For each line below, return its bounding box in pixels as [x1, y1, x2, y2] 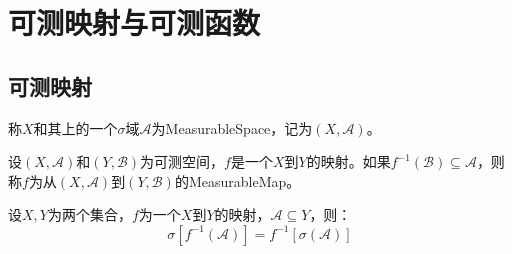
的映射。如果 [306, 151, 391, 172]
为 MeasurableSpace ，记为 [151, 117, 313, 138]
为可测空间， [140, 151, 225, 172]
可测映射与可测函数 [8, 2, 261, 43]
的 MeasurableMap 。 [174, 170, 301, 191]
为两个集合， [47, 204, 132, 225]
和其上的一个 [33, 117, 118, 138]
